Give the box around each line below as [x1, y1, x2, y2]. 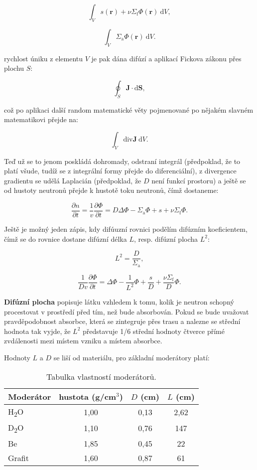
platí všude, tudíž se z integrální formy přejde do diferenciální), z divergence [4, 165, 237, 176]
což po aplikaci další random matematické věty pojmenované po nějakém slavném [4, 104, 254, 115]
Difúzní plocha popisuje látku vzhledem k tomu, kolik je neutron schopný [4, 297, 234, 307]
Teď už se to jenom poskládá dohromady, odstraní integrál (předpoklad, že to [4, 156, 241, 166]
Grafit [8, 452, 29, 464]
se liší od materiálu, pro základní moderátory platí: [53, 352, 210, 363]
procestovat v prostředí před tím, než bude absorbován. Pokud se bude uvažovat [4, 306, 249, 316]
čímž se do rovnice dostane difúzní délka [4, 233, 127, 244]
